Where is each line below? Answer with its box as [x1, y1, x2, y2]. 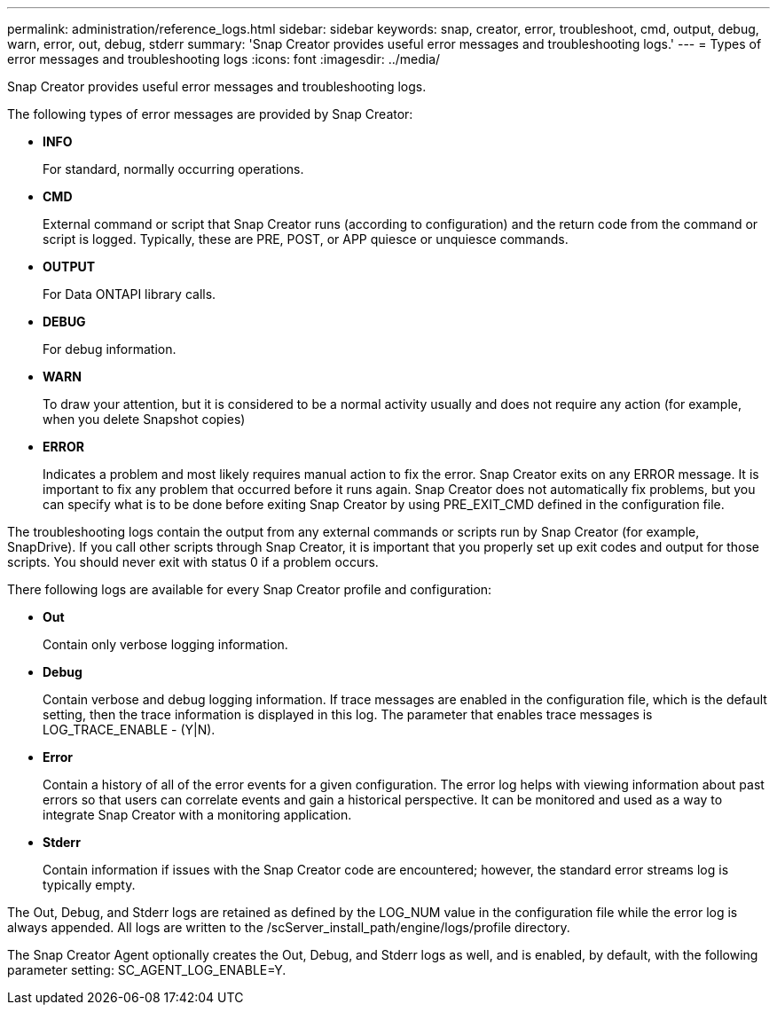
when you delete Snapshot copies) [43, 412, 246, 427]
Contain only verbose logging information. [43, 637, 288, 652]
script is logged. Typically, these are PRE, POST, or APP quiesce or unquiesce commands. [43, 231, 569, 247]
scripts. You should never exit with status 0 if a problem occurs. [7, 554, 379, 569]
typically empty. [43, 877, 136, 892]
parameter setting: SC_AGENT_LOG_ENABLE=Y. [7, 962, 286, 977]
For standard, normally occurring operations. [43, 161, 304, 177]
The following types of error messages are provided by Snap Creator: [7, 106, 413, 122]
